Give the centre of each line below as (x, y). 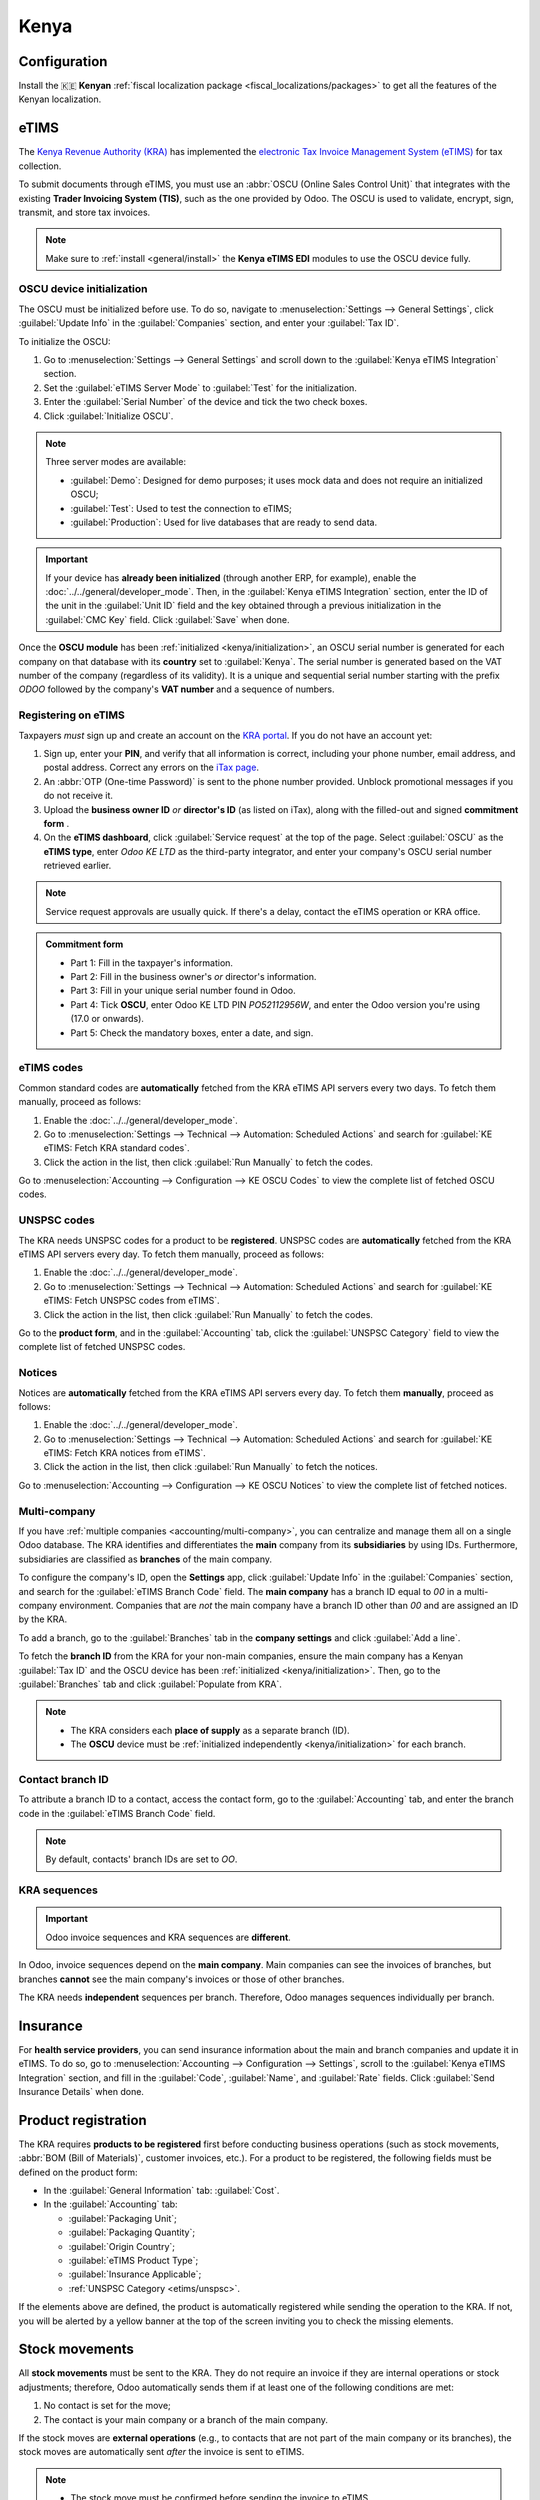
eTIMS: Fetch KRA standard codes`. (116, 1148)
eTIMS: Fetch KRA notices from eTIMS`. (124, 1453)
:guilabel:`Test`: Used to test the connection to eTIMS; (181, 508)
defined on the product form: (78, 2172)
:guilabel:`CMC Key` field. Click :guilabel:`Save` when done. (167, 619)
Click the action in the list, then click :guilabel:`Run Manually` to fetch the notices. (211, 1467)
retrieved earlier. (77, 866)
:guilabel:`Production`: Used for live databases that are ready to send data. (224, 522)
